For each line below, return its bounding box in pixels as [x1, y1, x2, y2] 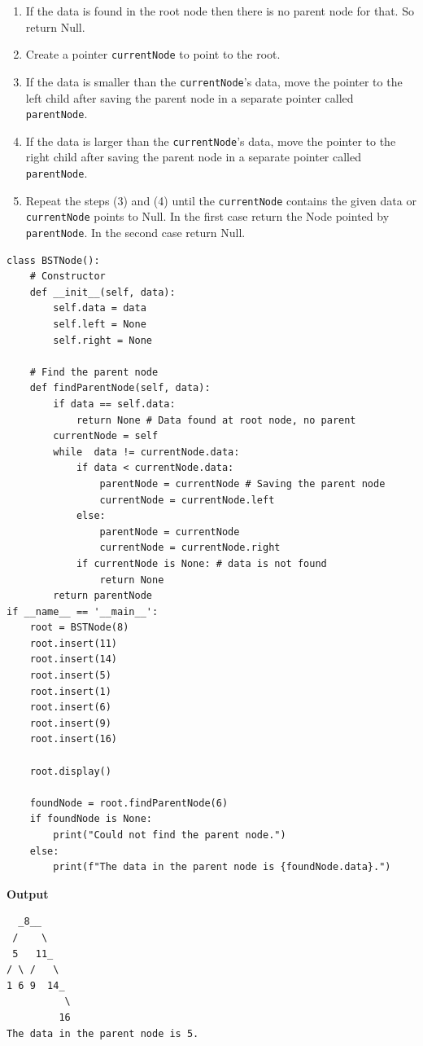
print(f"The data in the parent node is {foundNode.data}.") [53, 861, 391, 873]
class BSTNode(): [7, 254, 100, 266]
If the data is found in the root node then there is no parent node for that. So [25, 2, 414, 19]
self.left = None [53, 319, 146, 330]
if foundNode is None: [29, 813, 152, 825]
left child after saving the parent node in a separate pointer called [25, 89, 354, 106]
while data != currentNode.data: [53, 446, 240, 458]
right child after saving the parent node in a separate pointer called [25, 148, 361, 165]
